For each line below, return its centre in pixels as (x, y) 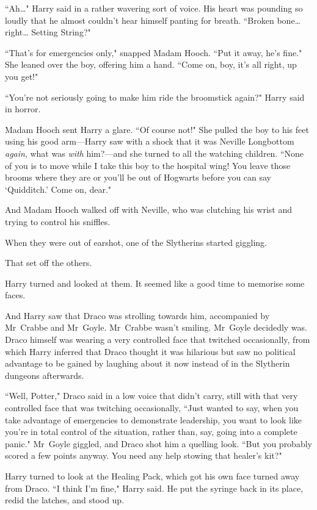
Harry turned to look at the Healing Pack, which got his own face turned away (152, 476)
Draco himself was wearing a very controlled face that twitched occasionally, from (158, 339)
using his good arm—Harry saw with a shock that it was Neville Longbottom (150, 141)
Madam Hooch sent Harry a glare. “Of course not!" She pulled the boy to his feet (157, 129)
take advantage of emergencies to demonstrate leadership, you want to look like (154, 419)
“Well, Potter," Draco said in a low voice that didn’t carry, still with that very (151, 396)
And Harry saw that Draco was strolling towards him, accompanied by (137, 315)
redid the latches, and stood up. (65, 500)
